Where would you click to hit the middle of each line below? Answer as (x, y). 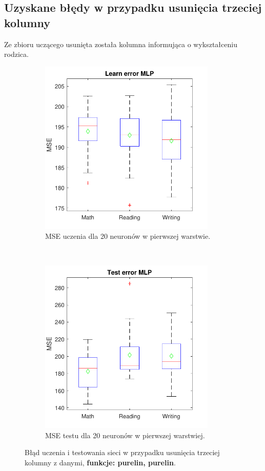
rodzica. (16, 54)
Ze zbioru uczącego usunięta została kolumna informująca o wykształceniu (121, 44)
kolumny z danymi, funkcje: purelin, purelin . (100, 462)
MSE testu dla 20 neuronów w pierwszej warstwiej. (125, 435)
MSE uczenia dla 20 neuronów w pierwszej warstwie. (128, 236)
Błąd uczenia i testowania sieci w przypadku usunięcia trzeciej (122, 452)
